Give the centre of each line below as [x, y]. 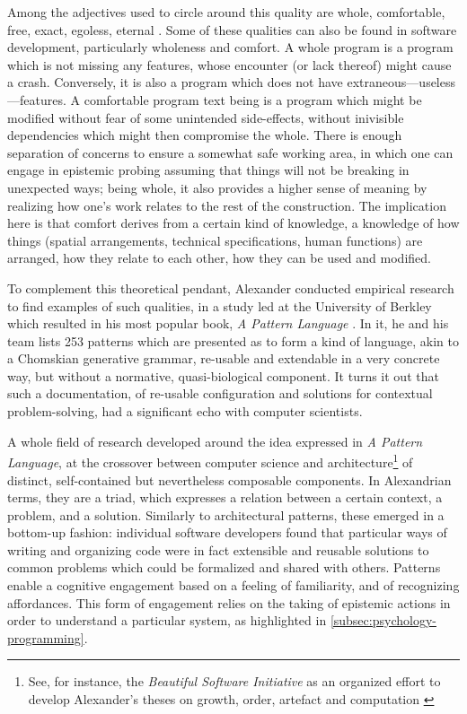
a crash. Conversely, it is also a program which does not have [175, 82]
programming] [46, 637]
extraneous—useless [401, 82]
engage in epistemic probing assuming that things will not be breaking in [208, 170]
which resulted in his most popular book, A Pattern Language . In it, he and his [228, 323]
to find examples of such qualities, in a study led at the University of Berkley [220, 305]
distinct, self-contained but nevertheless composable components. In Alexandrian [229, 479]
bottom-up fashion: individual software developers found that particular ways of [227, 532]
